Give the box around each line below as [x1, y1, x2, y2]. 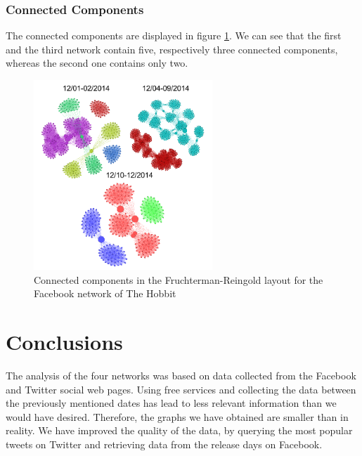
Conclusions [6, 327, 123, 356]
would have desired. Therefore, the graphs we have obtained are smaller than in [6, 409, 349, 424]
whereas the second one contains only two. [6, 56, 188, 70]
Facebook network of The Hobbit [34, 286, 176, 301]
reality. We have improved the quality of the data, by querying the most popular [6, 423, 353, 438]
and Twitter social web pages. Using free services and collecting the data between [6, 382, 356, 396]
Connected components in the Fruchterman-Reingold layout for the [34, 272, 323, 287]
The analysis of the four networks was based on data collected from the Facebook [6, 367, 356, 382]
